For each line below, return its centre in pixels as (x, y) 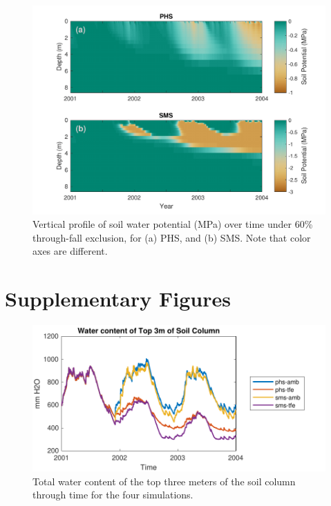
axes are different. (70, 251)
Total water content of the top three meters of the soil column (164, 481)
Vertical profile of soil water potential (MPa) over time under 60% (173, 224)
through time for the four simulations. (113, 495)
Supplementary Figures (118, 299)
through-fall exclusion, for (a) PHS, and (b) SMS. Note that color (172, 237)
